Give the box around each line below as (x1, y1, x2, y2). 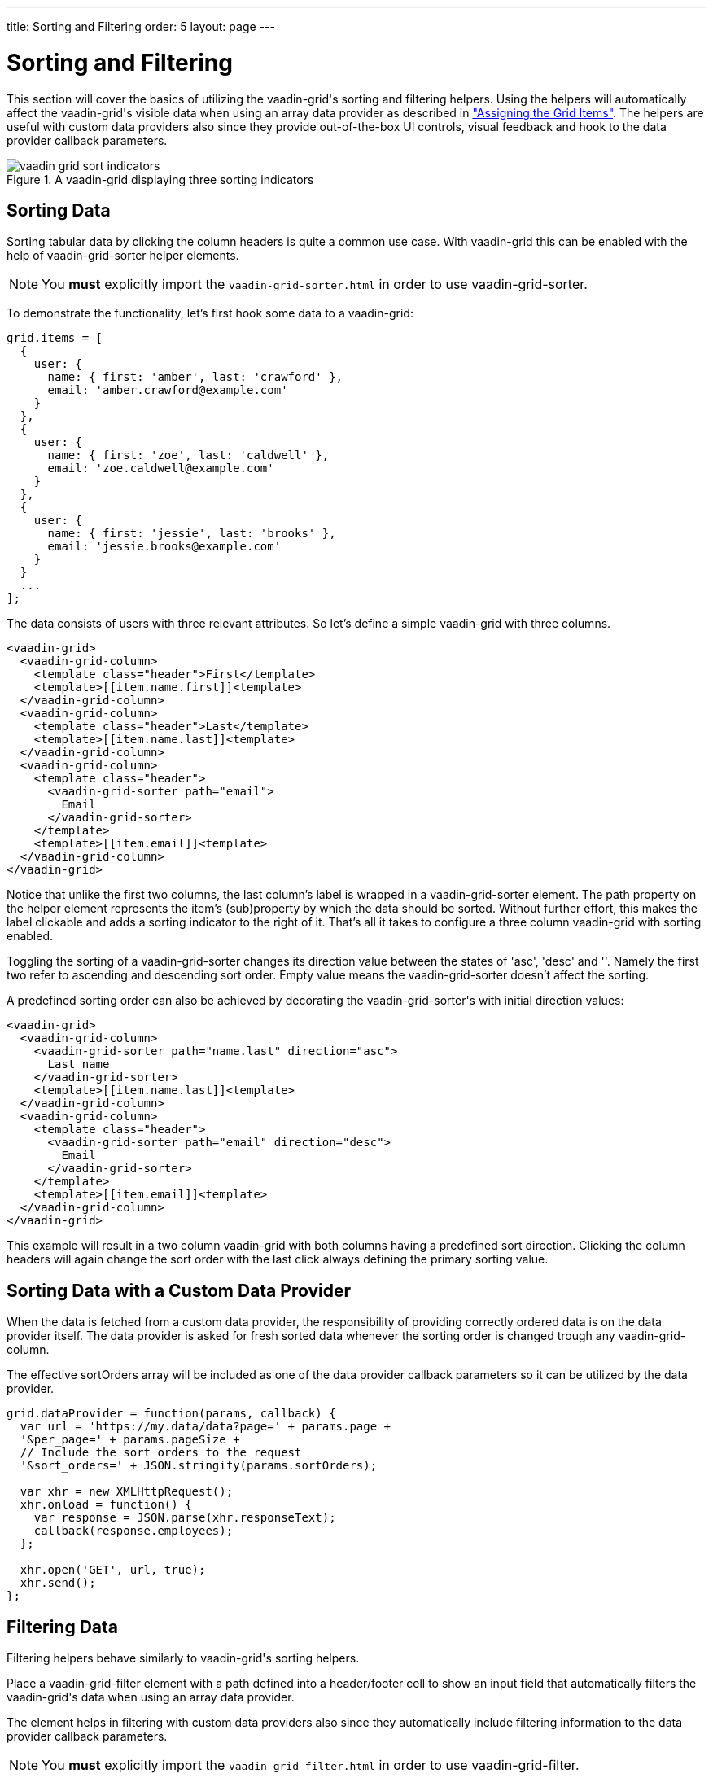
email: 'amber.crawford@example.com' (47, 383, 288, 397)
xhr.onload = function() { (20, 1498, 192, 1512)
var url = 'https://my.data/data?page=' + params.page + (20, 1420, 391, 1434)
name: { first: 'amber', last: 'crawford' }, (47, 370, 343, 384)
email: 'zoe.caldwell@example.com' (47, 462, 274, 475)
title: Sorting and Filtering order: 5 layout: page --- (7, 20, 275, 33)
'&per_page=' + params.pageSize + (20, 1433, 240, 1447)
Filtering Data (7, 1616, 119, 1637)
